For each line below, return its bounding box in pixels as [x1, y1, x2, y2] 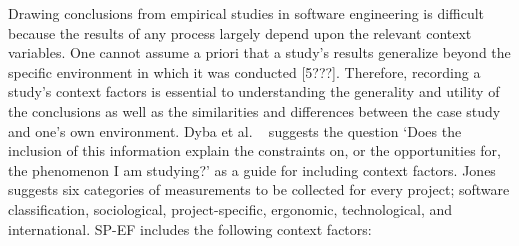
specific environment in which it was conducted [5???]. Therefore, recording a [8, 61, 481, 82]
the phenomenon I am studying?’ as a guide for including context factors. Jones [8, 159, 496, 180]
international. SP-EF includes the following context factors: [8, 218, 372, 239]
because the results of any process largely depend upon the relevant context [8, 22, 472, 43]
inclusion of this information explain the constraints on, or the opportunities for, [8, 140, 501, 161]
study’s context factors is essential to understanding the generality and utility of [8, 81, 500, 102]
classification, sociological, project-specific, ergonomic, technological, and [8, 198, 453, 219]
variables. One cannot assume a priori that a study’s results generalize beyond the [8, 42, 511, 63]
